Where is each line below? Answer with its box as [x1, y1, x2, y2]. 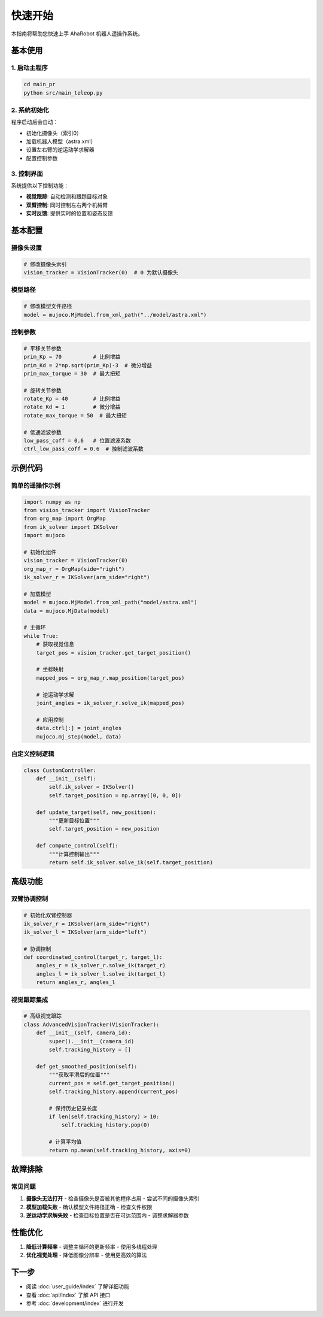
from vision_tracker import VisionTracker [23, 507, 150, 513]
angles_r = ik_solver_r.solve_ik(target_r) [36, 962, 166, 969]
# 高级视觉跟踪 [23, 1013, 62, 1019]
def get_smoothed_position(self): [36, 1063, 138, 1070]
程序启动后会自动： [11, 119, 59, 126]
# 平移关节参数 [23, 345, 62, 352]
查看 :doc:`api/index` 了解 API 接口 [26, 1291, 111, 1298]
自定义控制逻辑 [11, 749, 54, 758]
